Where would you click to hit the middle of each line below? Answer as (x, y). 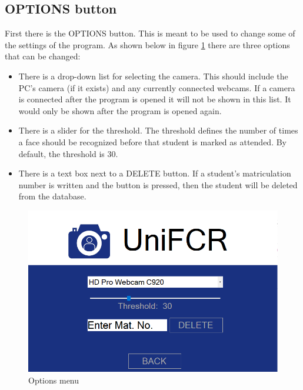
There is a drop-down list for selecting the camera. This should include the (153, 76)
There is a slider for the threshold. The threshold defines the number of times (158, 130)
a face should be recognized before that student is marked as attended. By (153, 141)
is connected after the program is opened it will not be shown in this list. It (155, 99)
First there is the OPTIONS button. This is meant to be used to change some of (150, 33)
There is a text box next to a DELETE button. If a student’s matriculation (155, 173)
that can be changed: (43, 56)
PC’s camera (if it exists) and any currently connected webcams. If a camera (157, 87)
